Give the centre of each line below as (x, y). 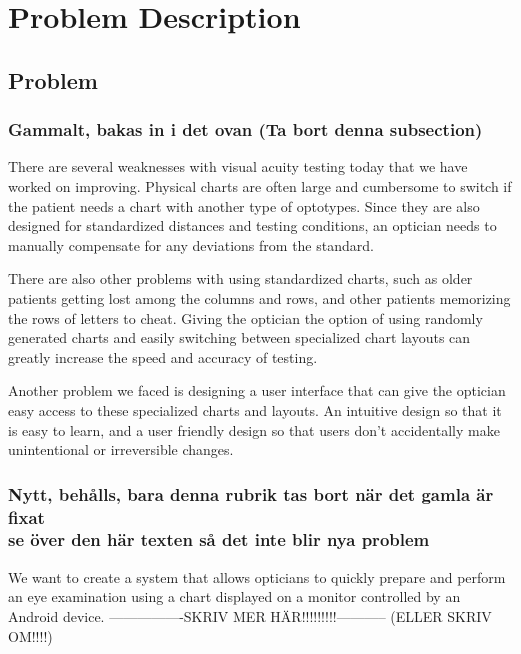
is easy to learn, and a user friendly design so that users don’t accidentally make (254, 429)
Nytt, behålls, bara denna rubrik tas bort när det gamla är (251, 493)
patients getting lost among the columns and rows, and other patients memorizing (259, 297)
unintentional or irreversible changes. (121, 449)
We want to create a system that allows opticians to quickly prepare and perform (257, 576)
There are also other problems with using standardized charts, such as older (240, 278)
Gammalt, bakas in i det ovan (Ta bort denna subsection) (245, 129)
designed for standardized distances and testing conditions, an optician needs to (252, 225)
